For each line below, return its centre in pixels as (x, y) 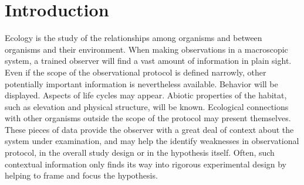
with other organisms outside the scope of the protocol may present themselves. (148, 118)
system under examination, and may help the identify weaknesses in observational (152, 141)
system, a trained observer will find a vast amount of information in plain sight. (148, 61)
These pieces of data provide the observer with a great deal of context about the (149, 129)
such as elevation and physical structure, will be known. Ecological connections (147, 106)
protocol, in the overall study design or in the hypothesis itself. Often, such (140, 153)
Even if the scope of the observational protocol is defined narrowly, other (136, 72)
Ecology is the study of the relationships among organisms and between (134, 38)
